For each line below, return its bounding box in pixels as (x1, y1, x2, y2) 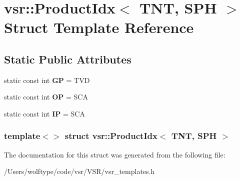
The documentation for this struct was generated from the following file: (4, 149, 225, 159)
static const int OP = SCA (4, 91, 88, 102)
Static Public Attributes (4, 51, 131, 66)
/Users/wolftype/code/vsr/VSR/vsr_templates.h (4, 166, 155, 176)
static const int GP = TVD (4, 74, 90, 85)
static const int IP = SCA (4, 108, 85, 118)
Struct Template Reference (4, 17, 194, 37)
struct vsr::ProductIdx (64, 129, 157, 142)
